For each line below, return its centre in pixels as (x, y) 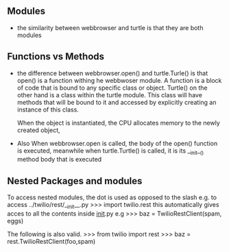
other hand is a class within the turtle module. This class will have (109, 94)
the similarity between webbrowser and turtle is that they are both (110, 27)
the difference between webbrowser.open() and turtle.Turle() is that (112, 73)
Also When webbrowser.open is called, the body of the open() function (117, 143)
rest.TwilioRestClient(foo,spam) (51, 242)
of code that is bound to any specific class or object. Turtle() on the (112, 88)
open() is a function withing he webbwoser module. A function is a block (119, 80)
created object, (38, 130)
